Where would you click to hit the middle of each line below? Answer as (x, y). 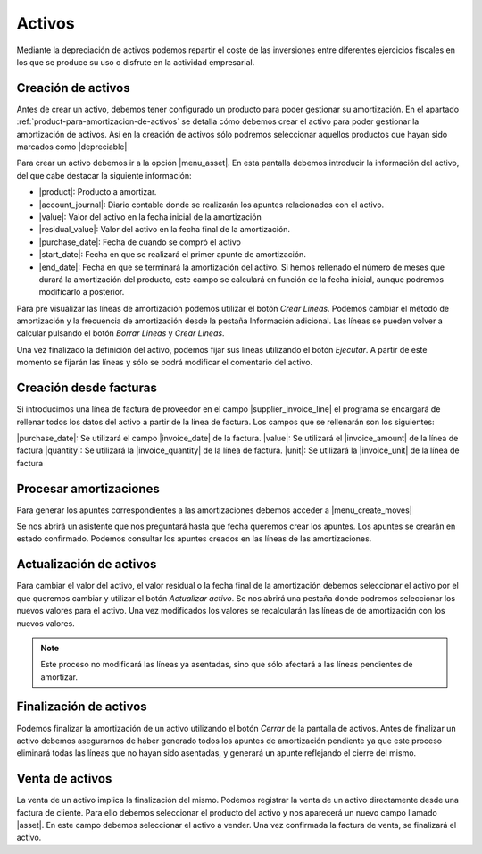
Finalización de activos (82, 707)
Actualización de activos (87, 564)
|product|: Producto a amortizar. (98, 192)
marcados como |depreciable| (72, 147)
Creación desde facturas (87, 388)
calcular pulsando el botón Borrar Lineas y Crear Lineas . (120, 333)
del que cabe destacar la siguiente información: (104, 175)
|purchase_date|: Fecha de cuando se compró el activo (140, 242)
